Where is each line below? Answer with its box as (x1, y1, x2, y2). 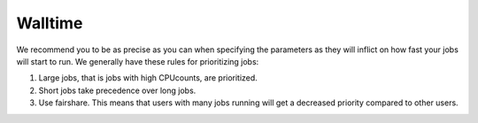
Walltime (16, 13, 83, 33)
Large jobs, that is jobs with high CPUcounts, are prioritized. (38, 73, 258, 83)
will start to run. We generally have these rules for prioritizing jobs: (16, 56, 259, 66)
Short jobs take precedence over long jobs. (38, 85, 197, 96)
